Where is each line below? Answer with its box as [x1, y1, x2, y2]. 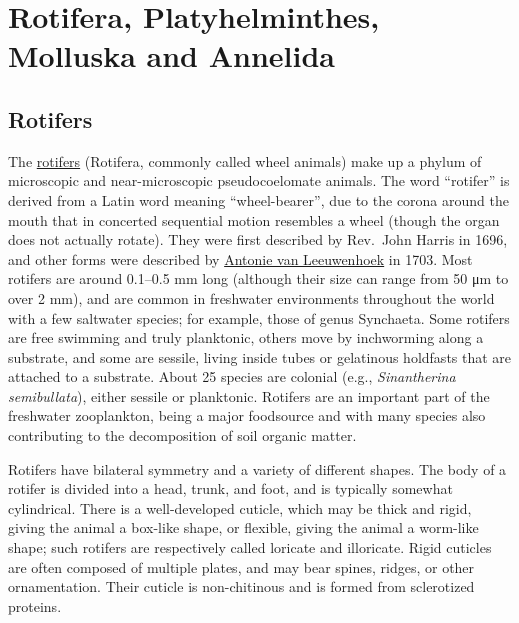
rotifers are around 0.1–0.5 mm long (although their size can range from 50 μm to [8, 268, 509, 289]
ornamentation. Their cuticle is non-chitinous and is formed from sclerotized [8, 576, 475, 597]
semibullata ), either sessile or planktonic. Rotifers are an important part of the [8, 385, 490, 406]
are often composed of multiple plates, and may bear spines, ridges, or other [8, 556, 475, 577]
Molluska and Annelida [8, 35, 335, 76]
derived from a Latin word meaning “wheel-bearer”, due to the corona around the [8, 189, 509, 210]
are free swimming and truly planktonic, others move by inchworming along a [8, 327, 484, 348]
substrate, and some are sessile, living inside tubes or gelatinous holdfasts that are [8, 346, 512, 367]
